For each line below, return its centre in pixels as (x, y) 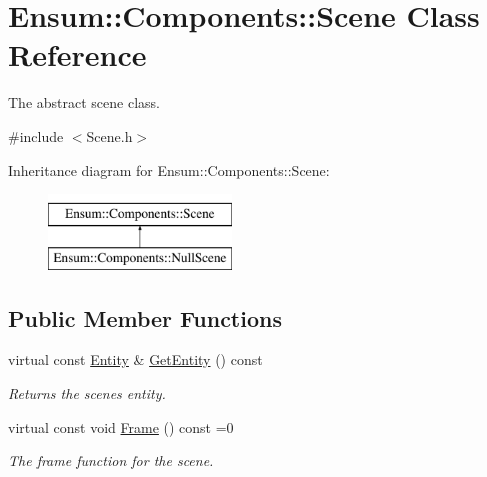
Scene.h (109, 135)
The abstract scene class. (84, 102)
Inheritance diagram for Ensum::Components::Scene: (169, 169)
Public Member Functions (145, 317)
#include (36, 135)
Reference (77, 54)
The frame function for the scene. (111, 460)
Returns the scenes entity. (87, 393)
